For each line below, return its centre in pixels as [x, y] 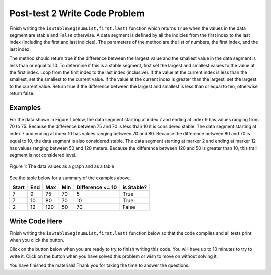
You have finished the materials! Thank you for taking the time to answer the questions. [99, 265]
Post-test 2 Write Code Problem [77, 13]
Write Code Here [36, 221]
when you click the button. [37, 240]
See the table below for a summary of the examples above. [70, 178]
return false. [22, 93]
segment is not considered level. [43, 155]
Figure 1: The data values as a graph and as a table [62, 166]
